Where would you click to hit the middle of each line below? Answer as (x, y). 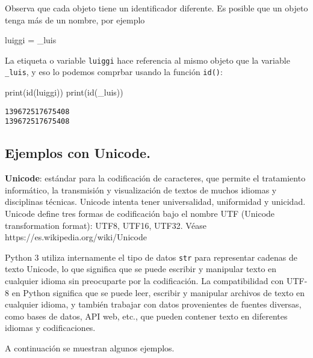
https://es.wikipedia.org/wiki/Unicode (76, 237)
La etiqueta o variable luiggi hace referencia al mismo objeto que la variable (147, 60)
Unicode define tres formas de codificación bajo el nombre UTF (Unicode (140, 213)
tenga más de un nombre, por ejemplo (75, 20)
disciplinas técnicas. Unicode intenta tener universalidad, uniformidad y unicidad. (155, 202)
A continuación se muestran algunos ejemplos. (90, 347)
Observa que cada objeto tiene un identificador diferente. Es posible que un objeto (156, 8)
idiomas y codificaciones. (50, 328)
